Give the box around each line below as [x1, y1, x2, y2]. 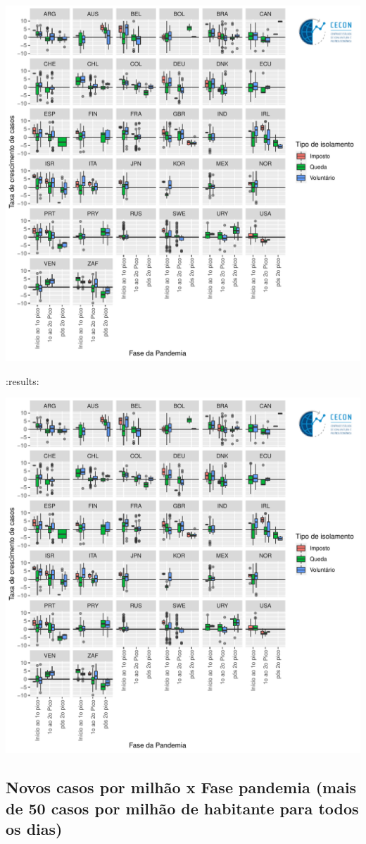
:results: [6, 373, 39, 388]
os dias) [6, 817, 63, 839]
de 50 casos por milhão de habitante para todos [6, 797, 359, 819]
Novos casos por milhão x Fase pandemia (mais [6, 776, 357, 798]
